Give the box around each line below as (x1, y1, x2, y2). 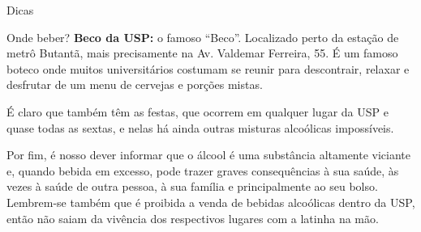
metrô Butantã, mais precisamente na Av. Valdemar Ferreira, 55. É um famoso (6, 44, 398, 61)
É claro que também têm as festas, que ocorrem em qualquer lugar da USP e (6, 103, 389, 120)
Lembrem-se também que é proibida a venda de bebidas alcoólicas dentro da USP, (6, 193, 415, 210)
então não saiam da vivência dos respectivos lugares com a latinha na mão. (6, 209, 379, 226)
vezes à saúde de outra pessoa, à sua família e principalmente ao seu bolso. (6, 178, 378, 195)
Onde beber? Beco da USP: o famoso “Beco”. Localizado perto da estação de (6, 28, 399, 45)
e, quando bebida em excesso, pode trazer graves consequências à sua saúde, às (6, 162, 399, 179)
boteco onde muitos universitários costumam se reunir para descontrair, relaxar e (6, 60, 410, 77)
